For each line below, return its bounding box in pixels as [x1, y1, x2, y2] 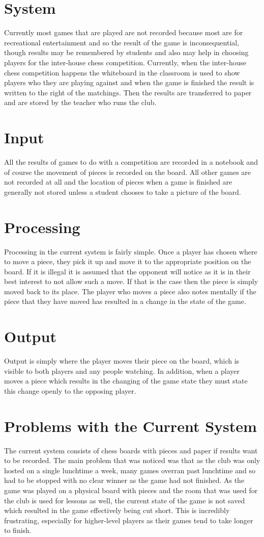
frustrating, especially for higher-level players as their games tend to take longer [4, 515, 253, 525]
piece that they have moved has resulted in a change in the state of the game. [4, 296, 246, 306]
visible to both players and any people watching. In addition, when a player [4, 365, 240, 376]
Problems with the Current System [4, 415, 257, 436]
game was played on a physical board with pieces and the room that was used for [4, 485, 258, 496]
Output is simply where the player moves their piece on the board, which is [4, 355, 240, 366]
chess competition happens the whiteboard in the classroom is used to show [4, 67, 240, 78]
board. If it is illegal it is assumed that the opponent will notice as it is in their [4, 266, 251, 276]
